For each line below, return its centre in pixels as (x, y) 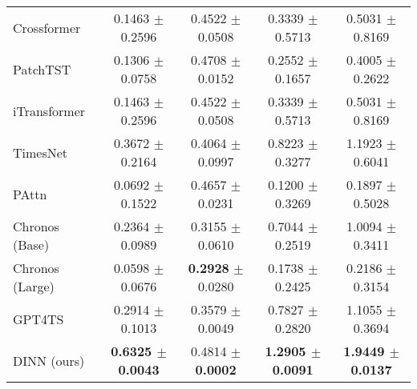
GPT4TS (38, 319)
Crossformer (47, 27)
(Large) (34, 286)
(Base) (31, 245)
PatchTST (42, 69)
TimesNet (40, 152)
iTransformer (49, 110)
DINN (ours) (49, 360)
